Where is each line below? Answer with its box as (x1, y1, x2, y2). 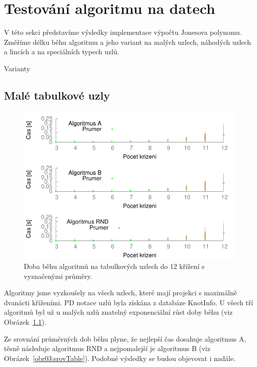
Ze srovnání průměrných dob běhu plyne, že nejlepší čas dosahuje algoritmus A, (4, 333, 246, 344)
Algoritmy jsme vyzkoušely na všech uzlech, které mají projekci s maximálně (4, 287, 237, 298)
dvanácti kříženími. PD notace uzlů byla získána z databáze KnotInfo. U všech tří (4, 297, 253, 307)
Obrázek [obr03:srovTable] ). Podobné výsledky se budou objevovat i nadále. (4, 353, 236, 363)
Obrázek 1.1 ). (4, 317, 47, 327)
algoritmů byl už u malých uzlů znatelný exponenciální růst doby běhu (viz (4, 307, 233, 317)
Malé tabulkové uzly (4, 87, 110, 103)
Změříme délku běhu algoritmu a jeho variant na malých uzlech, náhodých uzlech (4, 36, 251, 47)
